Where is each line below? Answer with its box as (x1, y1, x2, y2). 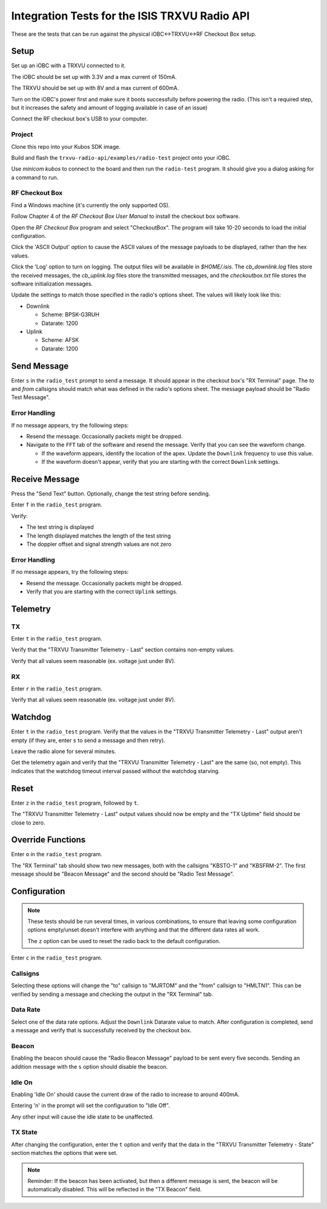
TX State (11, 1128, 38, 1137)
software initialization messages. (11, 280, 93, 287)
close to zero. (11, 819, 45, 826)
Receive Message (11, 474, 80, 484)
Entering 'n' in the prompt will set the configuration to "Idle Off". (11, 1102, 170, 1109)
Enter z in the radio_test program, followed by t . (11, 799, 139, 806)
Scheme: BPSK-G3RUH (41, 311, 100, 318)
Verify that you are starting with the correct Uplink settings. (26, 588, 178, 595)
